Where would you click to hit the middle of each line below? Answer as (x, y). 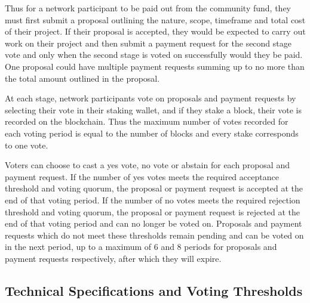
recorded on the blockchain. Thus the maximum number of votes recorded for (147, 121)
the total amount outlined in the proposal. (82, 78)
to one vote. (27, 145)
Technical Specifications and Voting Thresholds (154, 290)
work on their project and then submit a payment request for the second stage (148, 43)
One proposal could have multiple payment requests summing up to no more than (155, 66)
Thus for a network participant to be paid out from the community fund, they (148, 8)
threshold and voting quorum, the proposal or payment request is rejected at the (153, 211)
